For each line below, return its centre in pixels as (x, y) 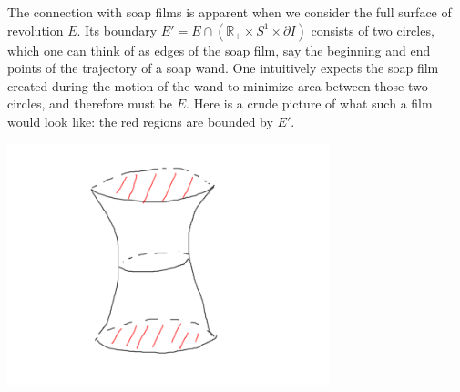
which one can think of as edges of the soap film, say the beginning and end (219, 50)
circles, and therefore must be (90, 103)
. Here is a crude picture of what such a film (309, 103)
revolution (36, 30)
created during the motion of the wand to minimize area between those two (218, 85)
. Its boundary (117, 30)
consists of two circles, (373, 30)
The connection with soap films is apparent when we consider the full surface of (230, 12)
